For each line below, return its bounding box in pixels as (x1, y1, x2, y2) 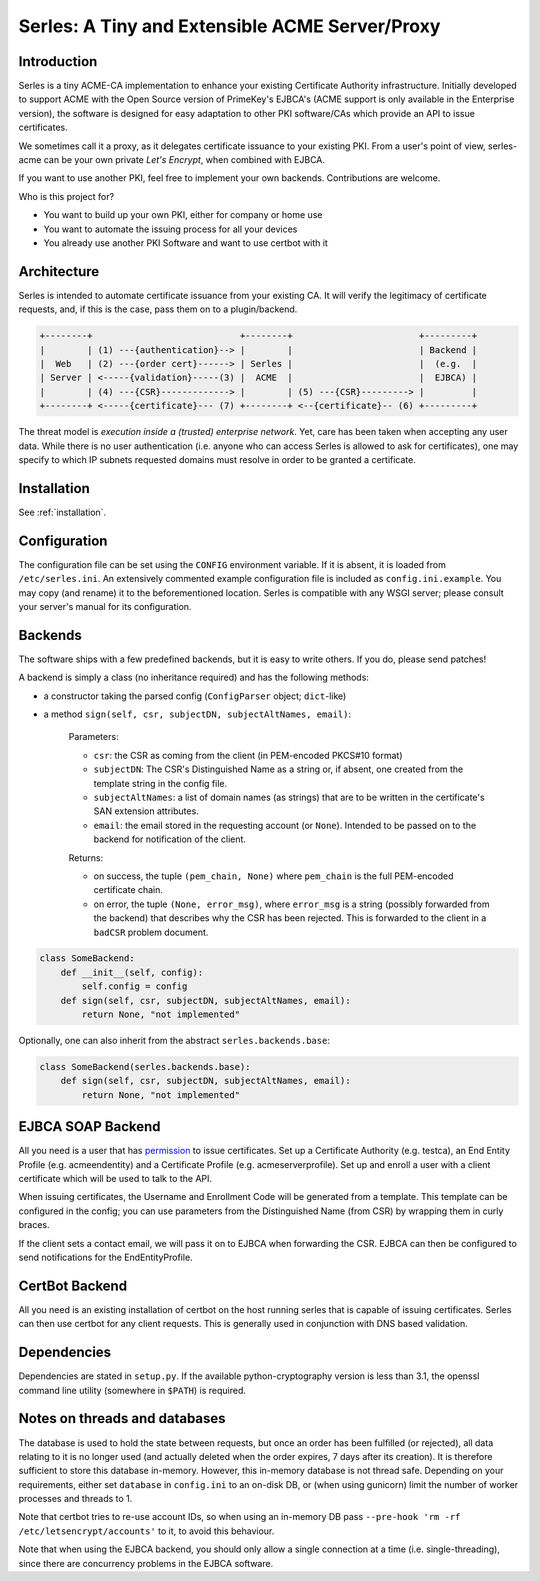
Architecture (18, 263, 100, 280)
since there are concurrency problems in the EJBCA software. (18, 1557, 274, 1569)
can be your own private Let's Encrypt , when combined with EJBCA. (43, 154, 325, 166)
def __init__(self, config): (60, 966, 204, 978)
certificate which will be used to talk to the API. (18, 1173, 213, 1185)
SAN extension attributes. (93, 805, 199, 817)
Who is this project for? (18, 190, 115, 202)
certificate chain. (93, 884, 164, 896)
